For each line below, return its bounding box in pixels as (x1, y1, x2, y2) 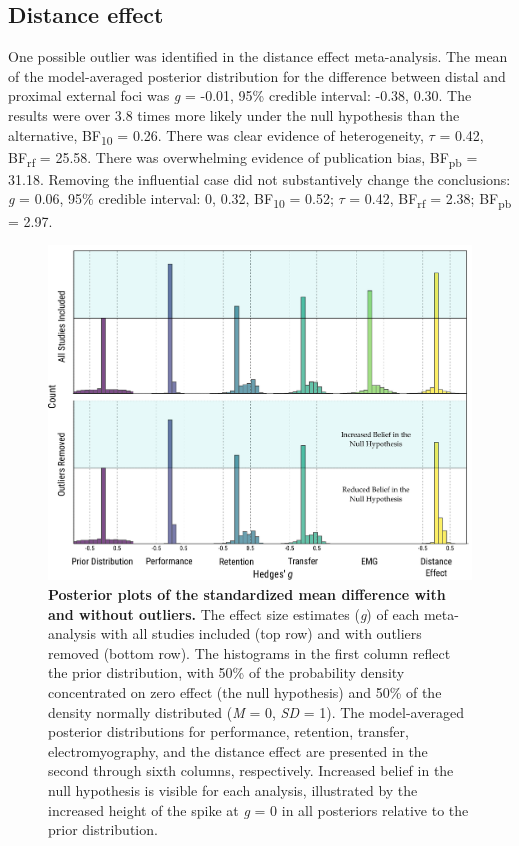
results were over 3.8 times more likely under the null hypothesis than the (8, 104, 460, 125)
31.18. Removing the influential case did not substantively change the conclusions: (8, 168, 511, 189)
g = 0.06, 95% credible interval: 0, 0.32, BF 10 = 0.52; (8, 188, 334, 212)
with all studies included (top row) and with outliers (100, 623, 422, 644)
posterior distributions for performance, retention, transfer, (48, 721, 409, 742)
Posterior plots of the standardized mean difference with (48, 584, 446, 605)
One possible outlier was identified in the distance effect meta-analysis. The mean (8, 46, 508, 67)
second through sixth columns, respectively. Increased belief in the (48, 760, 454, 781)
